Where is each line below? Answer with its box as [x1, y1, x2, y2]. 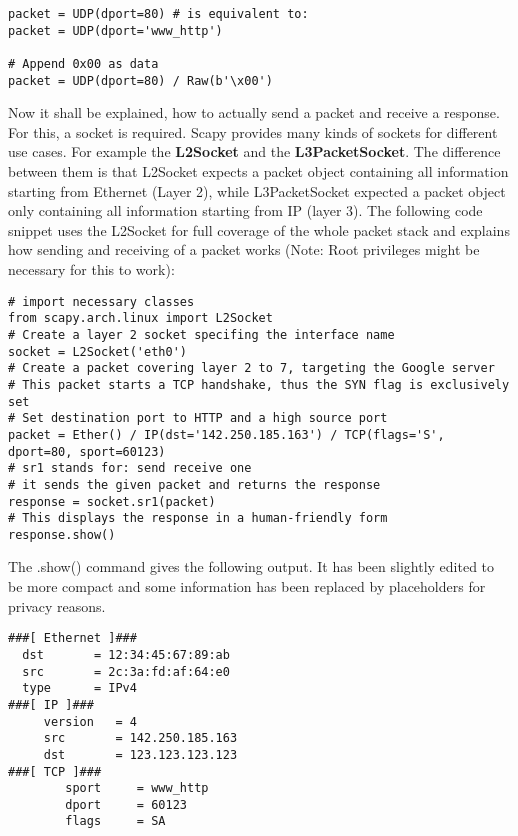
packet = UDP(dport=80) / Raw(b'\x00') [8, 73, 273, 88]
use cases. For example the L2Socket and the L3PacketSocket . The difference [8, 141, 501, 162]
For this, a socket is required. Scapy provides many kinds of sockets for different [8, 121, 498, 142]
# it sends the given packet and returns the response [8, 477, 381, 492]
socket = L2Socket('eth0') [8, 344, 187, 359]
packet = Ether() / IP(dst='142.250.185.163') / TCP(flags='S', [8, 427, 445, 442]
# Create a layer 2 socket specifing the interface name [8, 327, 395, 342]
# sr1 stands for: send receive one [8, 461, 252, 476]
